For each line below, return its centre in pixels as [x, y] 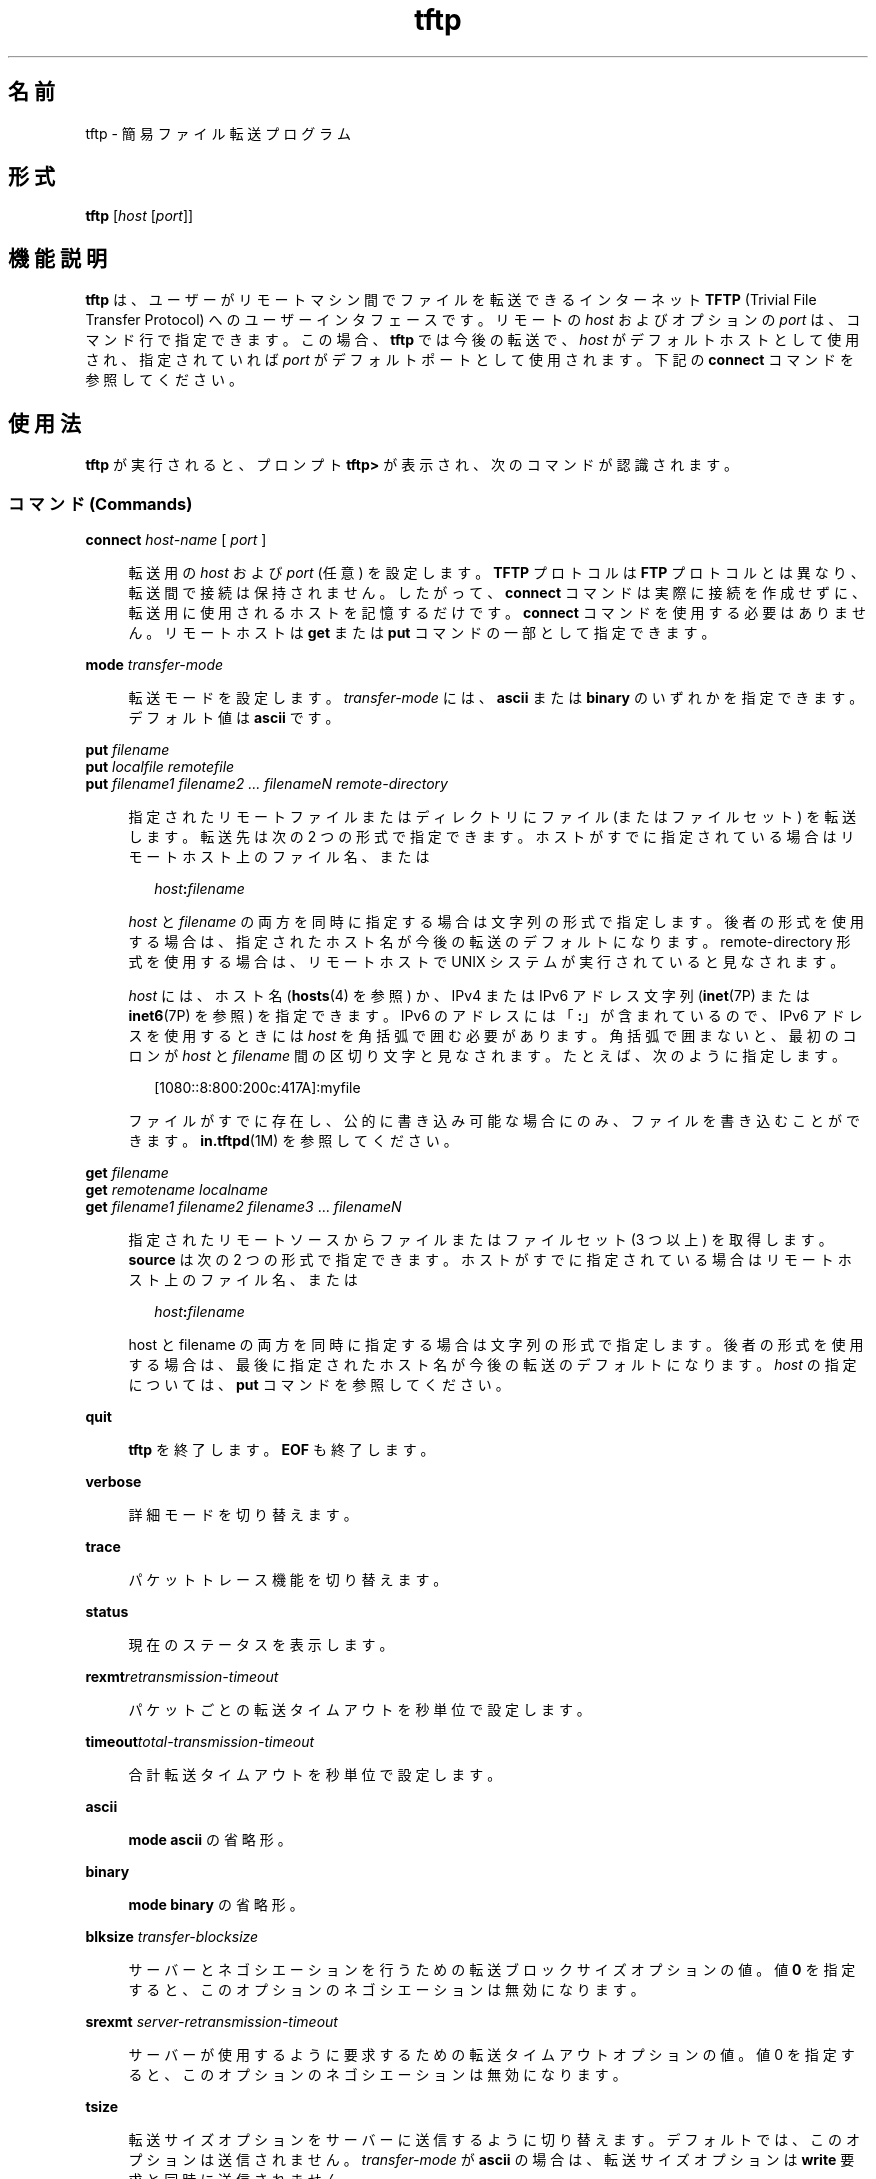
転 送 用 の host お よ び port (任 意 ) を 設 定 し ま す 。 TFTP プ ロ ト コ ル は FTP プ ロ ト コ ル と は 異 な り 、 [496, 572]
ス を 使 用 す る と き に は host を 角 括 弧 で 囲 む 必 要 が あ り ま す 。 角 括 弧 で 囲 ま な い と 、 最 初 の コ [492, 1035]
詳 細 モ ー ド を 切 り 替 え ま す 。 [243, 1514]
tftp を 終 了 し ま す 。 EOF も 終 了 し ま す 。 [281, 1449]
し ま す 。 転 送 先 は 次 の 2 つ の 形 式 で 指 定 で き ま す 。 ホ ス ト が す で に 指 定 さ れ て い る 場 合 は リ [491, 836]
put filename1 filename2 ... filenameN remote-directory [266, 783]
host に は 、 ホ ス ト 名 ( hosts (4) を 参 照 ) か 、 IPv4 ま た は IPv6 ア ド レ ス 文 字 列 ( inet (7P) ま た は [469, 995]
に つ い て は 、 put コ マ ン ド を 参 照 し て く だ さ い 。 [319, 1384]
